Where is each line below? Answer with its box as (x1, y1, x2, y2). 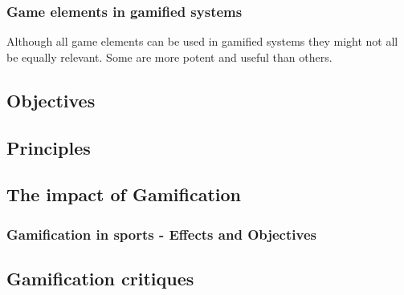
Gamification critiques (6, 265, 194, 290)
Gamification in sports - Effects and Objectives (6, 224, 316, 244)
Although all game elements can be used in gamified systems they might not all (6, 33, 398, 50)
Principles (6, 135, 91, 160)
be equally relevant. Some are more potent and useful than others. (6, 48, 333, 65)
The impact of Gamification (6, 182, 241, 207)
